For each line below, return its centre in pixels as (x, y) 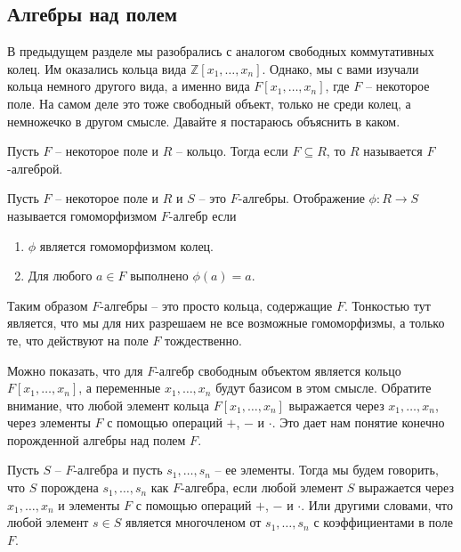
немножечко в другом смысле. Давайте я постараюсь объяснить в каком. (204, 121)
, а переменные (120, 388)
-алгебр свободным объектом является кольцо (278, 370)
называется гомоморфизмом (82, 215)
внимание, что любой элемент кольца (108, 405)
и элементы (89, 504)
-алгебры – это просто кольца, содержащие (216, 305)
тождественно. (203, 340)
